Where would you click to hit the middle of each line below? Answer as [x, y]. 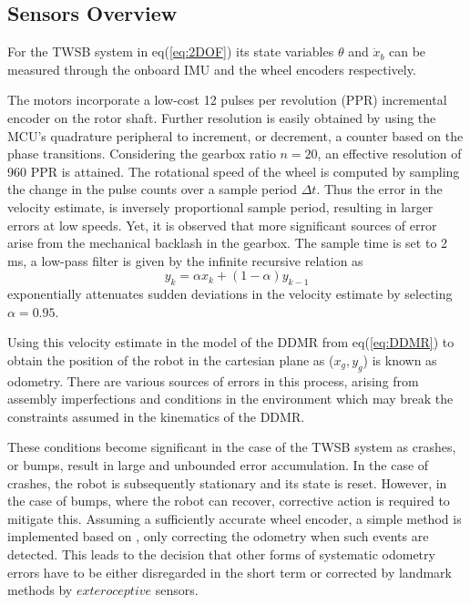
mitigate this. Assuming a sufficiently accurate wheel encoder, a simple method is [235, 518]
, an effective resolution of [389, 154]
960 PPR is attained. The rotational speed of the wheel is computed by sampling [234, 171]
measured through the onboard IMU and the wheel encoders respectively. [212, 69]
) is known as [400, 359]
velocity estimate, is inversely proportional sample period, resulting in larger [220, 206]
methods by [40, 590]
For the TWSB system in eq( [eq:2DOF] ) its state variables [171, 51]
